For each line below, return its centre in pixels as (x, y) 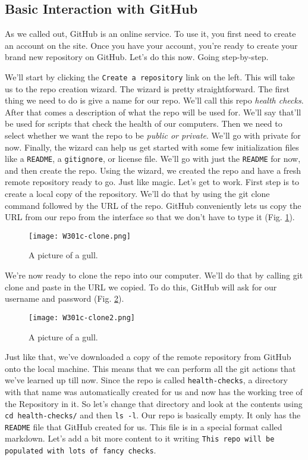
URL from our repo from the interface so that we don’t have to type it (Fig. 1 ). (150, 217)
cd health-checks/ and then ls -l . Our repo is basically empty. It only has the (153, 415)
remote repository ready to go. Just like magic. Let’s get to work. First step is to (152, 182)
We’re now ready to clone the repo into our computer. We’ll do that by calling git (154, 275)
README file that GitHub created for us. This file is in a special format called (144, 426)
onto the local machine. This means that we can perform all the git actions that (150, 368)
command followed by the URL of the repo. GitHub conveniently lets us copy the (153, 205)
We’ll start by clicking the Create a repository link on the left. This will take (150, 76)
